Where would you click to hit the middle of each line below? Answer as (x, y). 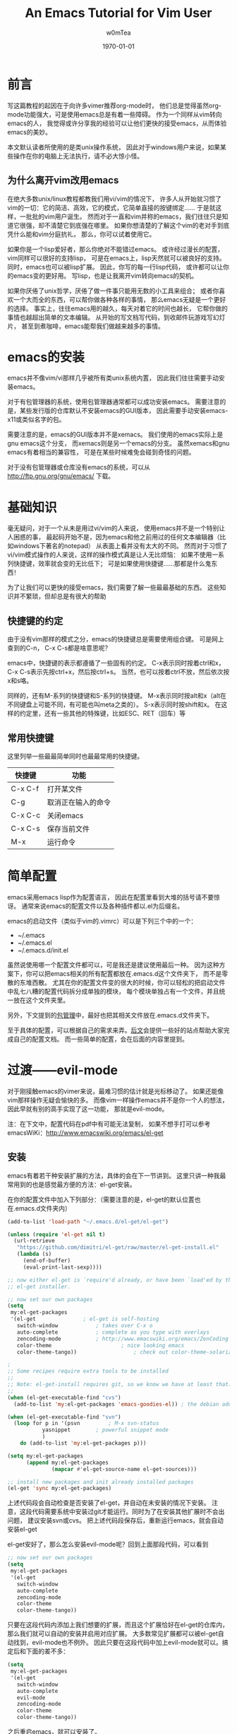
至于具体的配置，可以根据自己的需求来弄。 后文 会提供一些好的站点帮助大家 (115, 1030)
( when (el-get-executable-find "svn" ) (64, 1417)
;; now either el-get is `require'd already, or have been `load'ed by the (121, 1280)
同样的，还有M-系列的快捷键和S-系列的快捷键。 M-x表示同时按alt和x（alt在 (117, 696)
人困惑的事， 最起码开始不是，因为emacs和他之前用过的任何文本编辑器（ (114, 537)
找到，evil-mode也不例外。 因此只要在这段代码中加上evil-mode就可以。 (117, 1643)
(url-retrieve (34, 1241)
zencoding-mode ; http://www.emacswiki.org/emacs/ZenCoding (123, 1339)
